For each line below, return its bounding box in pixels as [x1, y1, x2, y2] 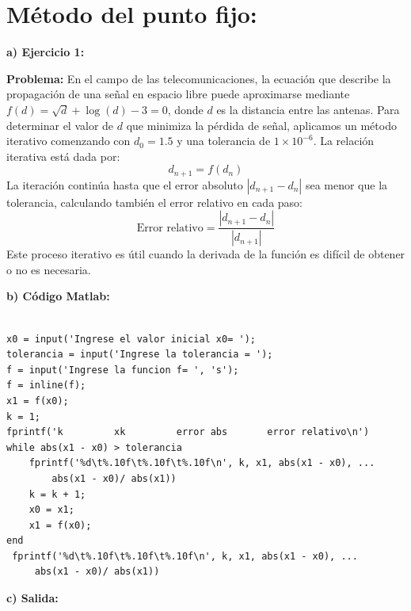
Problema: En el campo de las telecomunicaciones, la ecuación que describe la [6, 70, 391, 86]
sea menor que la [305, 176, 388, 193]
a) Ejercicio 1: [6, 44, 85, 60]
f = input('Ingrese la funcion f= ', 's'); [6, 364, 239, 376]
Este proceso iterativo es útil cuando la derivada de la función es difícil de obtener [6, 246, 405, 262]
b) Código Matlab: [6, 288, 110, 304]
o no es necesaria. [6, 261, 91, 277]
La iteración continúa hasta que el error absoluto [6, 176, 243, 193]
